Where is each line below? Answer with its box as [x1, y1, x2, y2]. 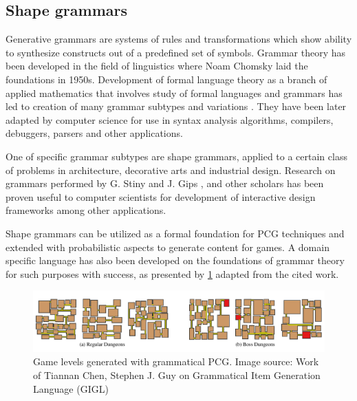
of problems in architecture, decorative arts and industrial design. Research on [6, 162, 336, 177]
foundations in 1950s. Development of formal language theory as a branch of [6, 72, 327, 86]
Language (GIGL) [33, 381, 109, 395]
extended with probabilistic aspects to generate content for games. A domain [6, 239, 329, 254]
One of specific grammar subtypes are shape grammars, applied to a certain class [6, 149, 347, 163]
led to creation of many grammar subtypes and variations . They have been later [6, 99, 347, 113]
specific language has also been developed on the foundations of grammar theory [6, 253, 345, 268]
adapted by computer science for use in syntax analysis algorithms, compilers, [6, 112, 334, 127]
